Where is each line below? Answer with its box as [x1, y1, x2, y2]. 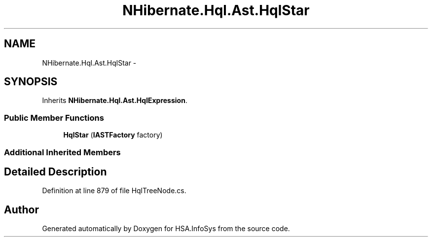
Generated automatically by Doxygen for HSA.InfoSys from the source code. [42, 224, 290, 233]
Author [4, 203, 39, 216]
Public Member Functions [4, 112, 104, 123]
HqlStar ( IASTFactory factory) [63, 131, 163, 139]
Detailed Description [4, 165, 107, 178]
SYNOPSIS [4, 75, 58, 88]
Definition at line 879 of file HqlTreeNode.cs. [42, 186, 186, 195]
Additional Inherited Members [4, 147, 121, 157]
